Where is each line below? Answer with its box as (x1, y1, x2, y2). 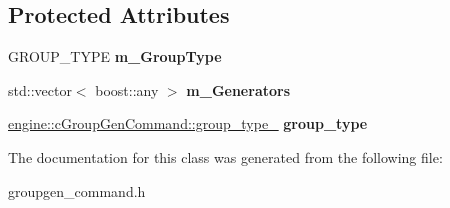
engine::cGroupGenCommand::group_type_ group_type (8, 113, 368, 134)
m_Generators (186, 79, 291, 100)
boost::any (95, 79, 159, 100)
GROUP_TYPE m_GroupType (8, 46, 222, 67)
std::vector (8, 79, 72, 100)
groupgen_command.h (8, 180, 146, 201)
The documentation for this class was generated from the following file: (8, 146, 443, 167)
